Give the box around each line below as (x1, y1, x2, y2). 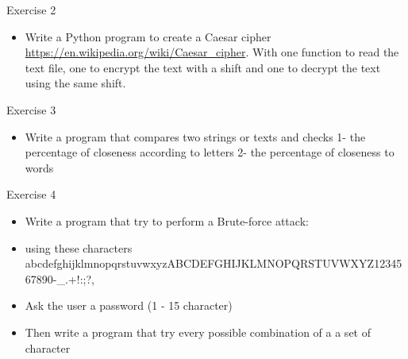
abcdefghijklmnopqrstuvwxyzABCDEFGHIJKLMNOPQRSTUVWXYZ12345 (25, 255, 402, 272)
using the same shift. (25, 75, 126, 91)
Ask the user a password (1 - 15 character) (25, 297, 233, 314)
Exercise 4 (6, 186, 56, 203)
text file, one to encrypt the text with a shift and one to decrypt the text (25, 59, 381, 75)
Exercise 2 (6, 2, 56, 17)
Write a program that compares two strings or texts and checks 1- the (25, 128, 366, 145)
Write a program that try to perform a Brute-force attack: (25, 212, 309, 229)
